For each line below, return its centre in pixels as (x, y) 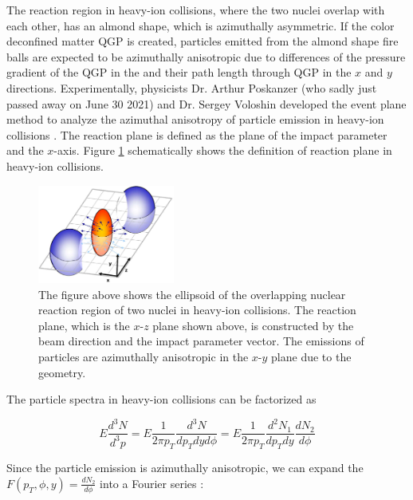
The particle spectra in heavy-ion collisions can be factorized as (161, 399)
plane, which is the (84, 325)
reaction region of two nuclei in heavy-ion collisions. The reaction (197, 310)
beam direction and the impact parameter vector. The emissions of (201, 341)
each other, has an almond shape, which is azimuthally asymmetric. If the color (201, 25)
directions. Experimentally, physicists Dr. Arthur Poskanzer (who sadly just (192, 87)
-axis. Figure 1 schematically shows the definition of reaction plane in (223, 150)
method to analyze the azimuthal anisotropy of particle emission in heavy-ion (195, 119)
